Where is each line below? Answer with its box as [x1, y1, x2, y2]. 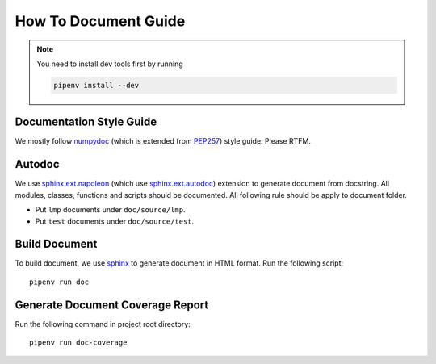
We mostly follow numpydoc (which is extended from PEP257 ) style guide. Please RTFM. [15, 136, 311, 146]
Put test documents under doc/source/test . [35, 216, 195, 226]
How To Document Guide [15, 12, 186, 30]
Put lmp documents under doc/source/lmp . [35, 205, 186, 215]
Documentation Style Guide [15, 115, 157, 129]
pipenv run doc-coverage [29, 338, 128, 347]
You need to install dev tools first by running [36, 59, 183, 69]
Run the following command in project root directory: [15, 319, 191, 328]
